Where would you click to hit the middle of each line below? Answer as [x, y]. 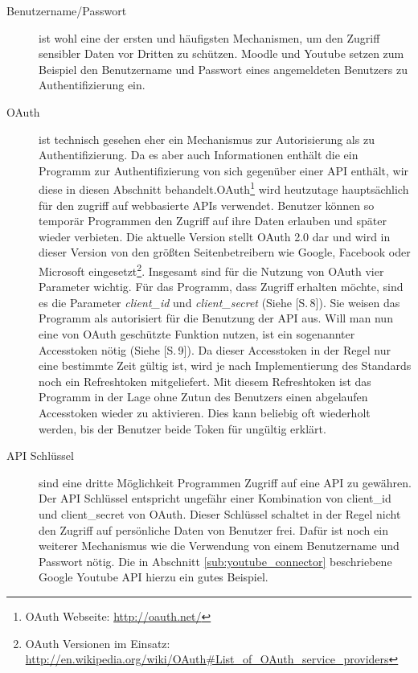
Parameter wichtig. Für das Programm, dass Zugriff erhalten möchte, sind [221, 287]
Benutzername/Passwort [67, 10]
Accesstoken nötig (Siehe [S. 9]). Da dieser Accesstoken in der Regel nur [215, 349]
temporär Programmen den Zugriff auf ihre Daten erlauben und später [213, 221]
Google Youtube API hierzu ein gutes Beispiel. [154, 577]
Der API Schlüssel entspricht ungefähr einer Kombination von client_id [215, 498]
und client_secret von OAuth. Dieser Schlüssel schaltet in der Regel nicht [220, 513]
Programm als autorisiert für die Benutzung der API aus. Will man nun [216, 318]
